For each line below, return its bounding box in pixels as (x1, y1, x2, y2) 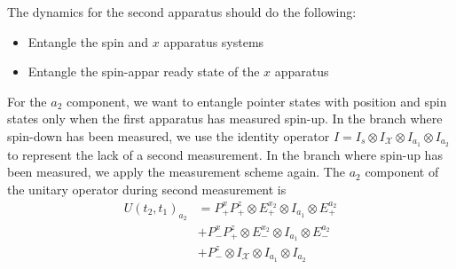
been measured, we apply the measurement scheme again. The (7, 162, 345, 181)
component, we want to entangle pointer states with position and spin (67, 91, 447, 110)
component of (365, 162, 439, 181)
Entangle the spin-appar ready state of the (28, 62, 260, 81)
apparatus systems (163, 32, 264, 51)
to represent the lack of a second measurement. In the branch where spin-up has (7, 145, 443, 163)
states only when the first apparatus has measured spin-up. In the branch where (7, 109, 443, 128)
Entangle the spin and (28, 32, 149, 51)
